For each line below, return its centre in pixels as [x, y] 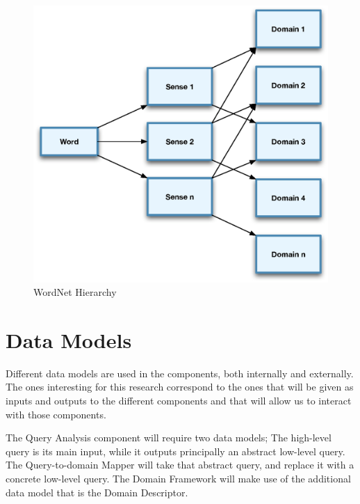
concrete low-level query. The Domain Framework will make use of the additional [178, 478]
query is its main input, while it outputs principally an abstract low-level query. [175, 451]
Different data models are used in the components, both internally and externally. [180, 373]
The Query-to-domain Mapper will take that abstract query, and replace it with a [180, 465]
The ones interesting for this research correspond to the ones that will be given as [180, 387]
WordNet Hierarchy [75, 292]
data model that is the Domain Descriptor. [97, 492]
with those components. [56, 414]
